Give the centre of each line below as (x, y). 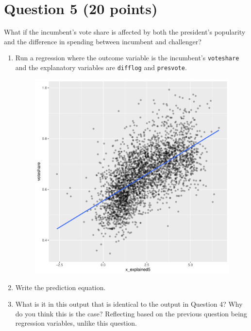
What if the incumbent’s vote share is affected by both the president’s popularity (125, 32)
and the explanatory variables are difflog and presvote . (101, 67)
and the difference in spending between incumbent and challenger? (103, 41)
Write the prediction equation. (60, 287)
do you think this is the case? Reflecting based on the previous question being (131, 313)
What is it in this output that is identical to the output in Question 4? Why (129, 304)
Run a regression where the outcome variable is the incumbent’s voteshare (127, 58)
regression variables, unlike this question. (76, 323)
